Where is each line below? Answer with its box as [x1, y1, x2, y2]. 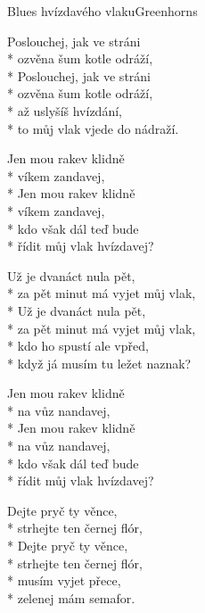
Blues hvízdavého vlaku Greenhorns [7, 2, 198, 20]
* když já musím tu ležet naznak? [7, 353, 192, 372]
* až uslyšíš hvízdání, [7, 101, 122, 120]
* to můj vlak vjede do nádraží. [7, 119, 179, 137]
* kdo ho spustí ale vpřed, [7, 336, 149, 355]
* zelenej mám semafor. [7, 588, 135, 607]
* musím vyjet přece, [7, 571, 121, 590]
